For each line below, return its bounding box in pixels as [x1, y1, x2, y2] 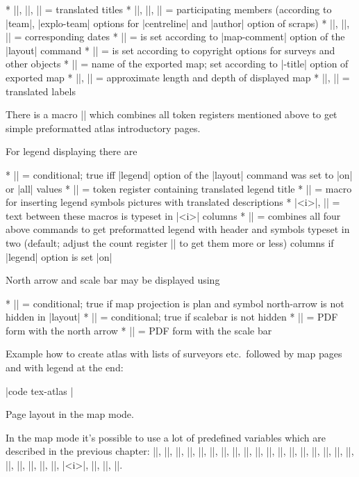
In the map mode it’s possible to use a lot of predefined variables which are [6, 430, 326, 444]
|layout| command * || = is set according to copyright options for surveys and [6, 42, 335, 57]
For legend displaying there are [6, 144, 137, 159]
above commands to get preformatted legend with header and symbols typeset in [6, 222, 350, 236]
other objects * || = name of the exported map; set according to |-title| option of [6, 56, 349, 71]
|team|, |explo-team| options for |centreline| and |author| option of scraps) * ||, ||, [6, 15, 350, 30]
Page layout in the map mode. [6, 407, 134, 421]
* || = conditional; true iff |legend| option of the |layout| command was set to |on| [6, 167, 353, 181]
